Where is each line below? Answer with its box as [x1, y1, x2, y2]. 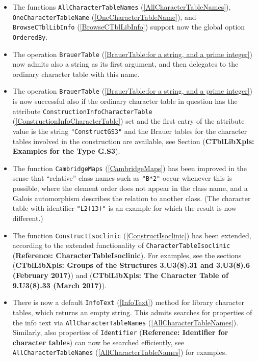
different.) [12, 212, 43, 223]
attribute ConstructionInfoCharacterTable [12, 105, 152, 116]
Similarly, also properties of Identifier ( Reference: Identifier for [12, 327, 228, 338]
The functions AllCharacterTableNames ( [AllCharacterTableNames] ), [12, 2, 231, 12]
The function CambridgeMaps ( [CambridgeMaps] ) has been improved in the [12, 162, 247, 173]
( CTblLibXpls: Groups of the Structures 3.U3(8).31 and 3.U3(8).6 [12, 260, 250, 270]
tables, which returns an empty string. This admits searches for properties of [12, 307, 252, 317]
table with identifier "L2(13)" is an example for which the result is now [12, 203, 237, 213]
